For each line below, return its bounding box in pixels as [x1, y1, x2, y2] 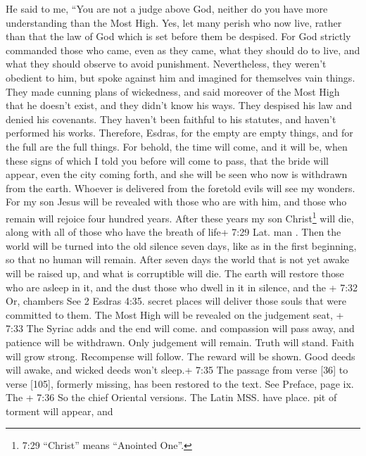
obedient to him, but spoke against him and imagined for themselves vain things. [6, 70, 355, 84]
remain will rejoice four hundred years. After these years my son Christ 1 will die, [6, 208, 354, 225]
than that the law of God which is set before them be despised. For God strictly [6, 29, 351, 44]
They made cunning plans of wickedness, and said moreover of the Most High [6, 84, 340, 99]
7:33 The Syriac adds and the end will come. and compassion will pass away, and [6, 321, 355, 336]
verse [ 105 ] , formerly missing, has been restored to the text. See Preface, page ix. [6, 376, 354, 391]
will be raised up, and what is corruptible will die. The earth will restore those [6, 265, 344, 280]
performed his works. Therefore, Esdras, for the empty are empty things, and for [6, 125, 353, 140]
